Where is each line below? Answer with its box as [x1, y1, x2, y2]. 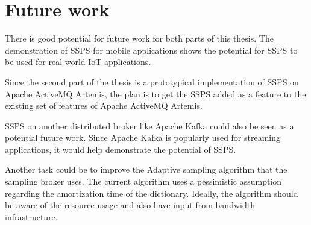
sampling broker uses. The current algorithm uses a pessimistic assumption [5, 175, 282, 188]
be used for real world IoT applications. [5, 55, 151, 68]
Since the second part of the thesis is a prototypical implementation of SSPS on [5, 75, 299, 88]
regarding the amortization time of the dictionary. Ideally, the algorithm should [5, 186, 298, 199]
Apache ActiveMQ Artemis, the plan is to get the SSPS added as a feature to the [5, 87, 306, 100]
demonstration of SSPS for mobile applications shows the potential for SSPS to [5, 43, 298, 56]
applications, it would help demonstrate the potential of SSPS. [5, 143, 236, 155]
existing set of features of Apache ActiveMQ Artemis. [5, 99, 203, 112]
